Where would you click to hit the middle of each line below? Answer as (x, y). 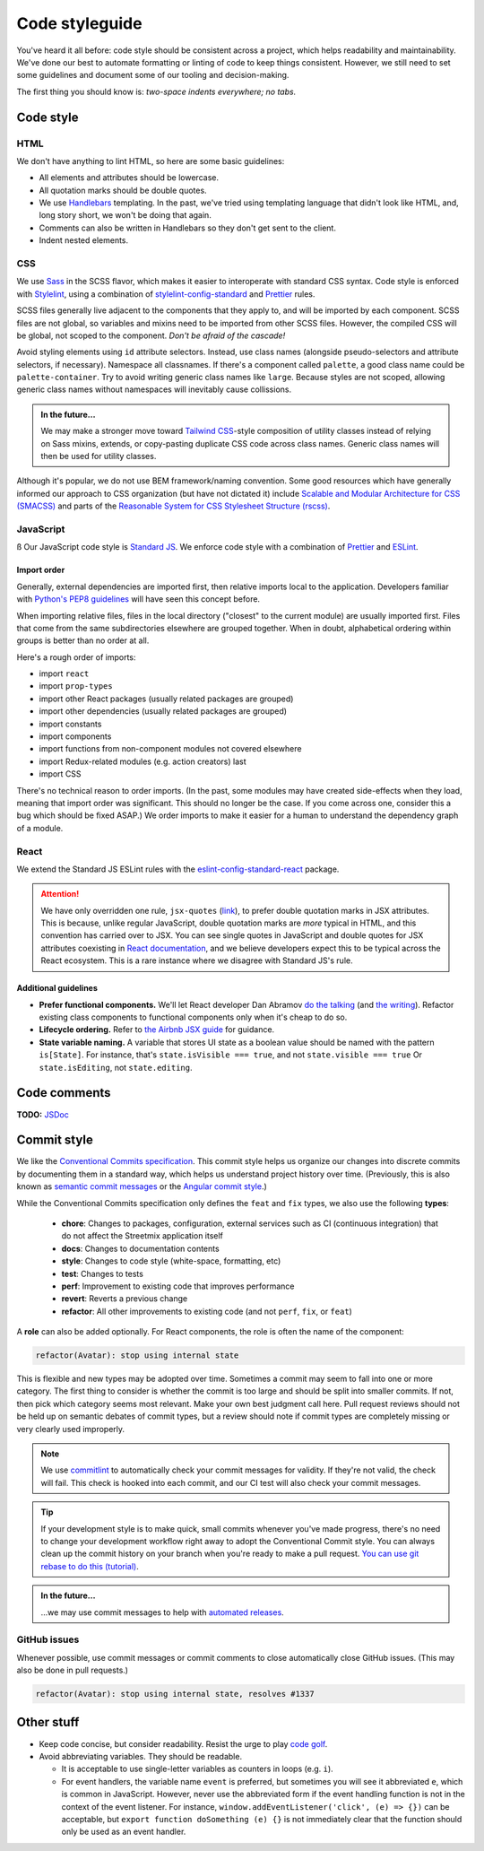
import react (64, 673)
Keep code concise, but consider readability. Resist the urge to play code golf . (183, 1743)
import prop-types (76, 686)
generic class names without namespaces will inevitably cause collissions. (154, 389)
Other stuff (48, 1722)
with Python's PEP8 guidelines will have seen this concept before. (138, 599)
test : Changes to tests (102, 1273)
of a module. (40, 828)
